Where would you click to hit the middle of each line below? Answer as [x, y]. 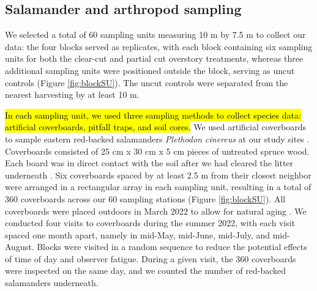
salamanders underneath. [52, 283]
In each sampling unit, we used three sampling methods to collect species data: [153, 115]
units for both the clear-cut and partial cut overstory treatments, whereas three [154, 58]
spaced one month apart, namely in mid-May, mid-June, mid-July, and [137, 234]
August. [20, 247]
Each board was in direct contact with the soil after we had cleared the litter [149, 163]
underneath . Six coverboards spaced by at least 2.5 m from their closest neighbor [158, 175]
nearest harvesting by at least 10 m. [72, 94]
